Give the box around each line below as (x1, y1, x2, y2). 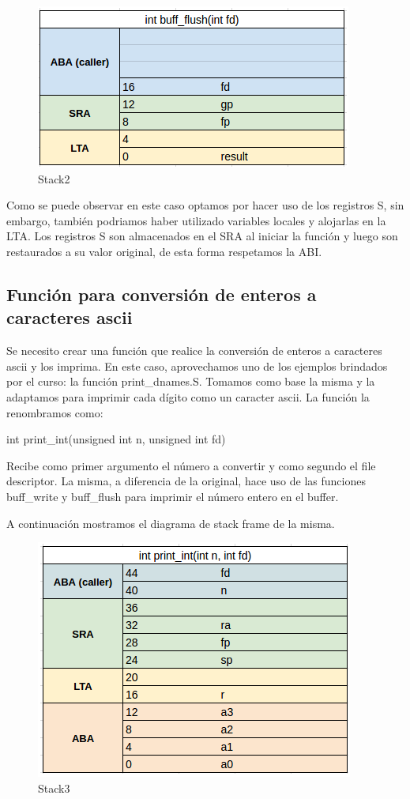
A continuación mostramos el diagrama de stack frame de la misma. (6, 514, 335, 531)
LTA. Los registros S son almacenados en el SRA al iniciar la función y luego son (6, 228, 398, 244)
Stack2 (38, 170, 70, 187)
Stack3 (38, 779, 70, 796)
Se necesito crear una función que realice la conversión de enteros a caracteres (6, 342, 382, 359)
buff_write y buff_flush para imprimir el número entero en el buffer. (6, 488, 339, 504)
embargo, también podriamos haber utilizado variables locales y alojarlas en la (6, 212, 386, 228)
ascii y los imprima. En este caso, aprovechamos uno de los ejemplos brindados (6, 357, 388, 374)
